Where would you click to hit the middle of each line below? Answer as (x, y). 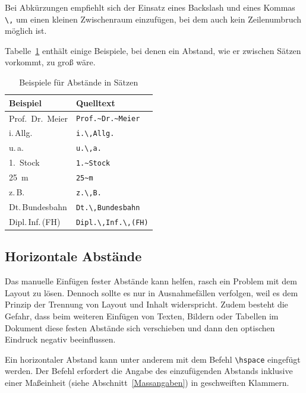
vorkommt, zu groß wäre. (50, 62)
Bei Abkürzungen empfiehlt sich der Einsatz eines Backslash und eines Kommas (150, 7)
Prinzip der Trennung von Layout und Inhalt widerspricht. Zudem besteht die (146, 304)
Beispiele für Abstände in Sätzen (79, 82)
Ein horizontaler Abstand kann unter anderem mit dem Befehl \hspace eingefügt (153, 359)
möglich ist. (26, 31)
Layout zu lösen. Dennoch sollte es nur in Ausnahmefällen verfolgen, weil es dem (152, 292)
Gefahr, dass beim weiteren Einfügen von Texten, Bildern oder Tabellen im (142, 316)
